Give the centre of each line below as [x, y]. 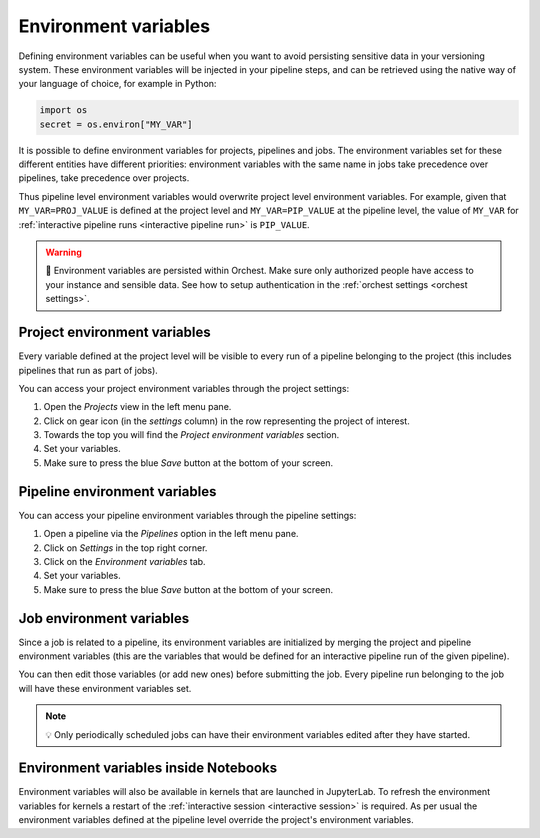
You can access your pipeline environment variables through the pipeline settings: [187, 515]
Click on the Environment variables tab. [124, 561]
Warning [63, 252]
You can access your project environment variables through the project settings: [184, 388]
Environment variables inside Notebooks [148, 768]
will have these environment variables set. [105, 688]
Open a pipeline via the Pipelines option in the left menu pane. [171, 534]
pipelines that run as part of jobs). [88, 370]
